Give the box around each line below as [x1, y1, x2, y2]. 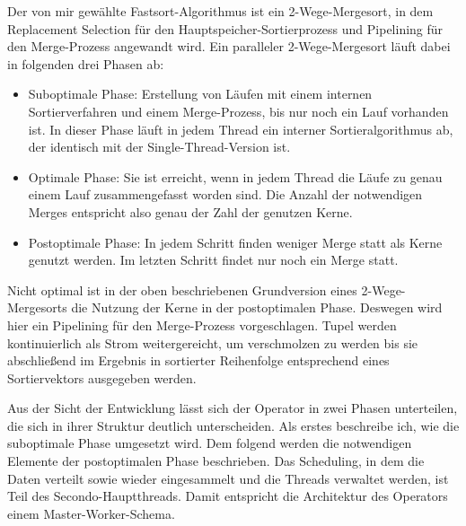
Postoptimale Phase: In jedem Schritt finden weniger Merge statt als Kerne [28, 232, 443, 251]
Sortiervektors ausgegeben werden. [7, 368, 197, 387]
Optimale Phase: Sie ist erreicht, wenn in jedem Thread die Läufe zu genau [28, 167, 443, 186]
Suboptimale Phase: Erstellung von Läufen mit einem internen [28, 84, 373, 103]
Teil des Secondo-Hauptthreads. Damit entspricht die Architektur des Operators [7, 487, 448, 505]
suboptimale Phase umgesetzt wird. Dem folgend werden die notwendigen [7, 434, 412, 452]
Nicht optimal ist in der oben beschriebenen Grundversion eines [7, 280, 357, 299]
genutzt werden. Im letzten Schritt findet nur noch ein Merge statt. [28, 250, 399, 269]
